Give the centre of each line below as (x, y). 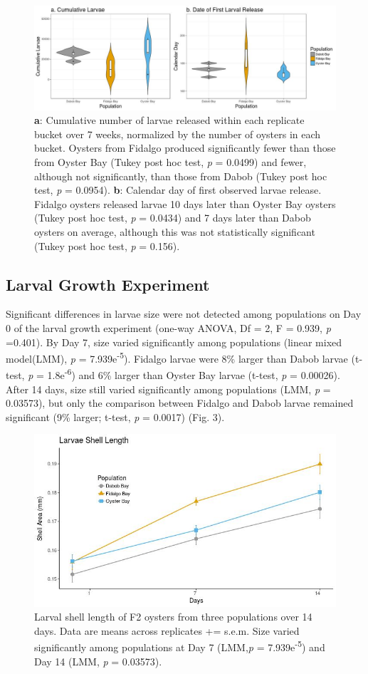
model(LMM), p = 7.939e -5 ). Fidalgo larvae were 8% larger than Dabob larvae (177, 357)
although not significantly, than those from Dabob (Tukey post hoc (181, 176)
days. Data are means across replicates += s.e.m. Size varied (167, 630)
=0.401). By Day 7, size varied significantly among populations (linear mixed (174, 342)
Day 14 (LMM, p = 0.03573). (98, 661)
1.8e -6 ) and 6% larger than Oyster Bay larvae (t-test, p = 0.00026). (194, 374)
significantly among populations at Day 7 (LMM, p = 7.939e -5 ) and (180, 646)
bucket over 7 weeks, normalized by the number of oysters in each (178, 134)
